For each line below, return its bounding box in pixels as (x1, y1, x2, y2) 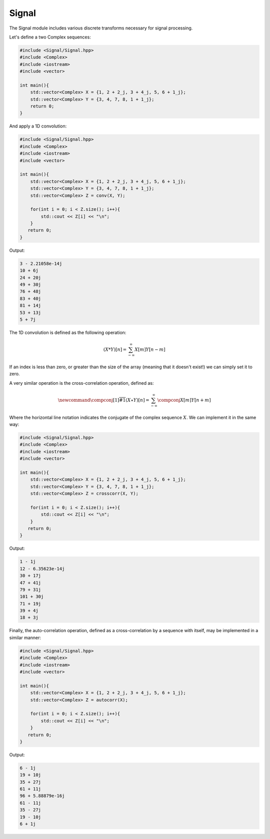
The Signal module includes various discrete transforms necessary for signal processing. (9, 25, 193, 31)
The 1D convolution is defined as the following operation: (9, 329, 126, 335)
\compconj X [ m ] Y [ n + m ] (157, 397, 211, 403)
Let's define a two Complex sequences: (9, 34, 91, 40)
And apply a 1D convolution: (9, 123, 67, 129)
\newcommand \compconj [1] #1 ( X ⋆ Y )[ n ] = (57, 397, 149, 403)
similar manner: (9, 635, 41, 641)
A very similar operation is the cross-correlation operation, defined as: (9, 380, 154, 386)
